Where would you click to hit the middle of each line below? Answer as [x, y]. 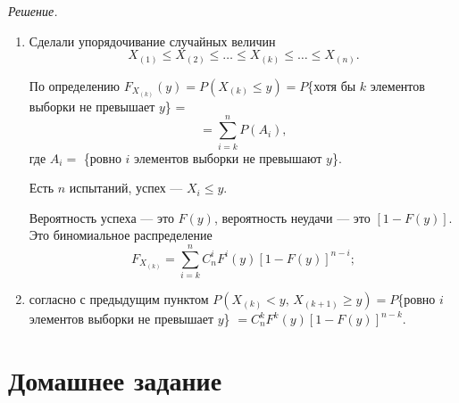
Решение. [33, 11]
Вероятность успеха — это [101, 217]
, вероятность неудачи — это [292, 217]
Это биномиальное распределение [121, 235]
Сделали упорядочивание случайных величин [152, 41]
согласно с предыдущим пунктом [119, 299]
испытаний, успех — [126, 188]
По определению [75, 85]
